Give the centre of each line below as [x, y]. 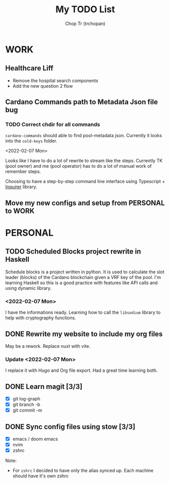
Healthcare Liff [29, 68]
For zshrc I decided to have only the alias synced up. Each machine [83, 471]
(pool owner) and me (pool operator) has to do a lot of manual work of [79, 166]
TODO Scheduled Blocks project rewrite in [73, 252]
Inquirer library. [21, 187]
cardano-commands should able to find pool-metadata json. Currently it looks [84, 136]
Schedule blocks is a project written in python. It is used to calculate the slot [85, 272]
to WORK [20, 211]
